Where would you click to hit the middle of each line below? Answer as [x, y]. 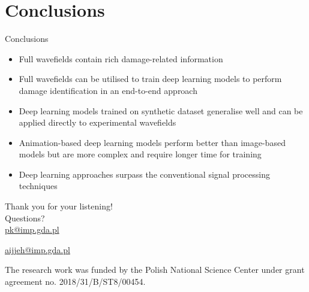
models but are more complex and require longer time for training [140, 154]
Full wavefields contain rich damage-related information [121, 58]
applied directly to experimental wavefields [97, 122]
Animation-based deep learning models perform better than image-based [152, 142]
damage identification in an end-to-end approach [108, 90]
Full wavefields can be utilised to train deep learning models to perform [150, 79]
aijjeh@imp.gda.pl [37, 249]
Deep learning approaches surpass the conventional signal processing [144, 174]
